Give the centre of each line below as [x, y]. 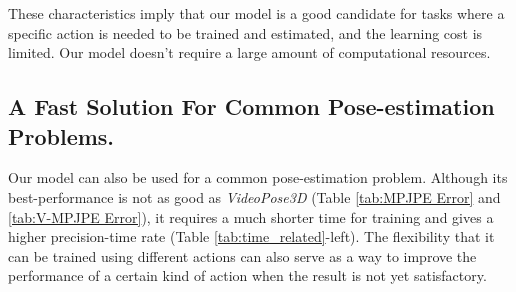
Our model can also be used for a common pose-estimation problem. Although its [258, 177]
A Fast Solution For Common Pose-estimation [251, 106]
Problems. [61, 135]
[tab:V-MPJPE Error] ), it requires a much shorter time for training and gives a [251, 216]
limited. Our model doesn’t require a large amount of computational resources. [249, 52]
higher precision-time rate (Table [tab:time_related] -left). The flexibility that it [251, 236]
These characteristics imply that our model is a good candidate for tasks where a [256, 13]
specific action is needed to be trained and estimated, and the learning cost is [245, 32]
